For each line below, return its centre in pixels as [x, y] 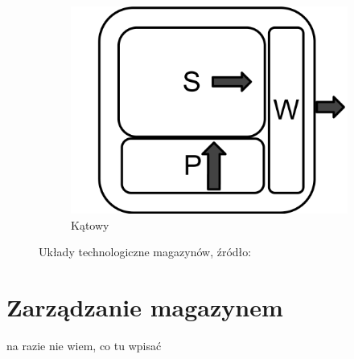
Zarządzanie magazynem [145, 306]
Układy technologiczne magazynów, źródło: [145, 252]
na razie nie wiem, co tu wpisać [84, 345]
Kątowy [90, 224]
